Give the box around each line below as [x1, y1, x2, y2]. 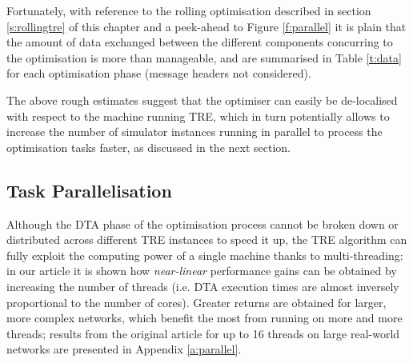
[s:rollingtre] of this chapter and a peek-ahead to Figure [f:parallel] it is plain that [6, 18, 407, 34]
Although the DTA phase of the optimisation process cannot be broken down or [6, 215, 399, 232]
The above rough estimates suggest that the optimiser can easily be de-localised [6, 91, 398, 108]
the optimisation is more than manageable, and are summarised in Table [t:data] [6, 49, 402, 66]
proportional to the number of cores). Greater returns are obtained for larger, [6, 293, 387, 310]
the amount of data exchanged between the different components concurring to [6, 34, 393, 50]
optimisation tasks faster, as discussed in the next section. [6, 138, 291, 155]
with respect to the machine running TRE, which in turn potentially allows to [6, 107, 390, 124]
